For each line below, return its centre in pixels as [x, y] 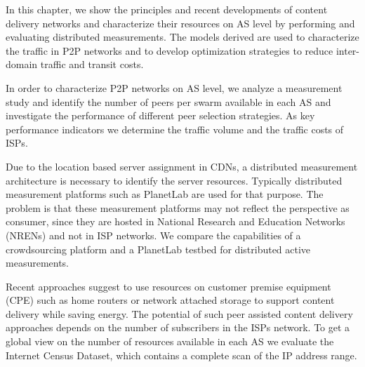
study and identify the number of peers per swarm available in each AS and [168, 101]
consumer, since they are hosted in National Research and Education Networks [175, 221]
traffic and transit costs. [92, 64]
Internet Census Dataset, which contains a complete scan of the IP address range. [181, 355]
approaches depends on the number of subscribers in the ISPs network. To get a [178, 327]
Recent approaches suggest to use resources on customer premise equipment [168, 286]
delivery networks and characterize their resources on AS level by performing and [180, 23]
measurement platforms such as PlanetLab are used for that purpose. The [165, 194]
